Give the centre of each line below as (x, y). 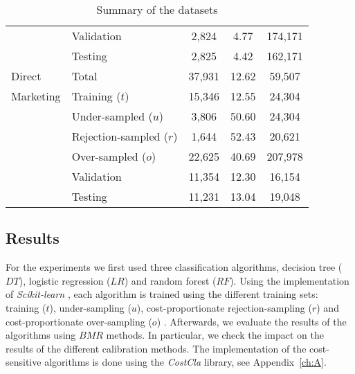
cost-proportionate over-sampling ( (79, 321)
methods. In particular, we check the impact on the (215, 335)
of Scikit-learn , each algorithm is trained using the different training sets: (162, 294)
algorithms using (41, 335)
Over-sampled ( (109, 156)
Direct (26, 76)
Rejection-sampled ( (120, 136)
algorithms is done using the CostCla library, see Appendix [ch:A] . (185, 362)
